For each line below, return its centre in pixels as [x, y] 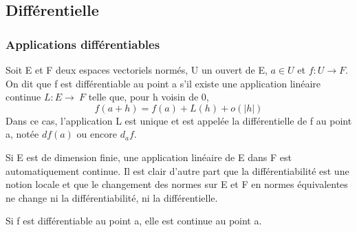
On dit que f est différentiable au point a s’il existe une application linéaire [163, 83]
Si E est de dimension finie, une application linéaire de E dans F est [149, 157]
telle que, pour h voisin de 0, [149, 97]
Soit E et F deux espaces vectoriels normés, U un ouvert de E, [137, 70]
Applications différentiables [83, 44]
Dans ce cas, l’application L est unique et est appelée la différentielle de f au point [179, 120]
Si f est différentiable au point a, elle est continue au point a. [134, 221]
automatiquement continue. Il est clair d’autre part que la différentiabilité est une [177, 170]
